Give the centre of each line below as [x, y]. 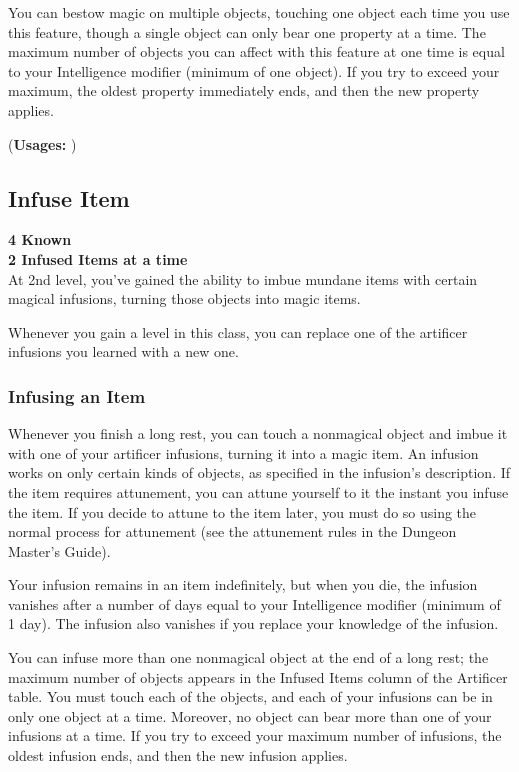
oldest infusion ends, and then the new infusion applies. [178, 755]
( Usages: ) [42, 143]
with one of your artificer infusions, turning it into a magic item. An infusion [243, 452]
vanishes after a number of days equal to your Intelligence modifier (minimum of [254, 603]
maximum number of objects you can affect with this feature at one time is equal [256, 51]
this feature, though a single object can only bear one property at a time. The [247, 31]
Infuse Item [69, 197]
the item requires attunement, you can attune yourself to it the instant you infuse [258, 491]
